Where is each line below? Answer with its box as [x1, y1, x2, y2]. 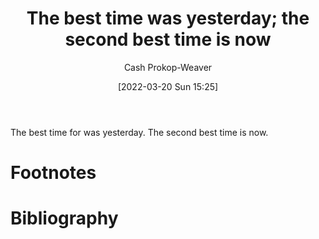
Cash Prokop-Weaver [123, 61, 213, 73]
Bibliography [10, 207, 119, 230]
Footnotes [10, 162, 97, 184]
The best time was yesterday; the [26, 7, 310, 30]
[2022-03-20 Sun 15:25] [117, 80, 219, 92]
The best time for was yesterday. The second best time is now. [10, 126, 269, 138]
